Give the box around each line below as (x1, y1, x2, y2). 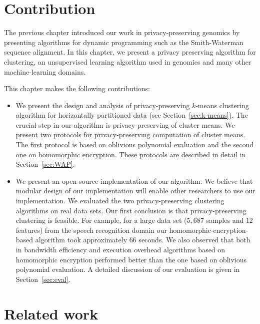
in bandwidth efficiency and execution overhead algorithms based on (15, 244, 225, 254)
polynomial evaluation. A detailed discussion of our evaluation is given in (15, 264, 240, 274)
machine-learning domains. (4, 66, 86, 77)
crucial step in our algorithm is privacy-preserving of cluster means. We (15, 119, 235, 130)
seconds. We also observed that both (138, 234, 250, 245)
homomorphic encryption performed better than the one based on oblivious (15, 254, 247, 264)
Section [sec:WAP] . (15, 159, 75, 169)
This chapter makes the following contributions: (4, 83, 150, 94)
